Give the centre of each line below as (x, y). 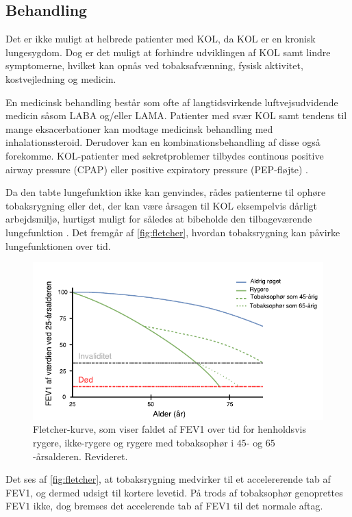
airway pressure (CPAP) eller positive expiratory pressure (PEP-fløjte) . (157, 169)
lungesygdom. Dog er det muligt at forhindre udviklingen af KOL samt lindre (168, 52)
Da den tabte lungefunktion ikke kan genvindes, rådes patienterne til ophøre (166, 192)
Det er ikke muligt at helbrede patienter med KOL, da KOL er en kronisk (161, 39)
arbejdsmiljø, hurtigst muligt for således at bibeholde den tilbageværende (159, 219)
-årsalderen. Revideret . (80, 456)
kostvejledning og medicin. (61, 78)
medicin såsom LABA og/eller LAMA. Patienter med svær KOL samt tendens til (176, 115)
